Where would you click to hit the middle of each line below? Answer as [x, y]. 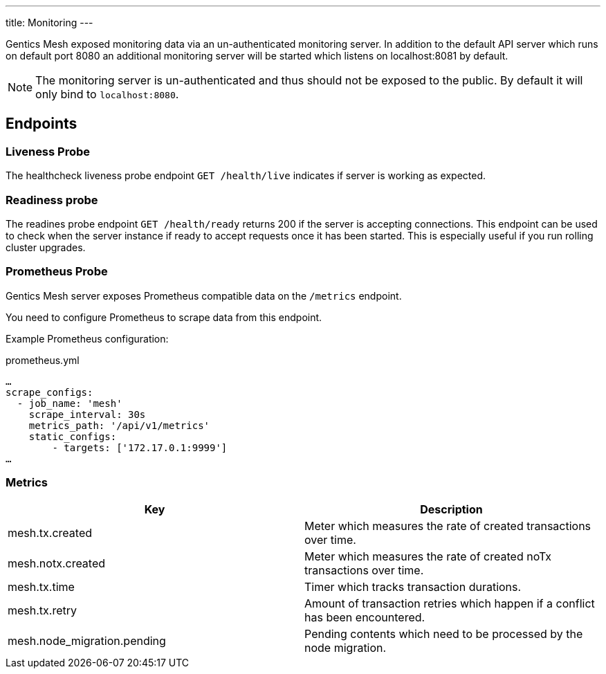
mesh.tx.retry [43, 611]
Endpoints [42, 124]
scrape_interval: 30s [87, 414]
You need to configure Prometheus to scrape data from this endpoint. [164, 317]
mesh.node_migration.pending [87, 641]
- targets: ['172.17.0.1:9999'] [140, 447]
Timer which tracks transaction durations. [413, 587]
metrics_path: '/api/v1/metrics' [119, 425]
